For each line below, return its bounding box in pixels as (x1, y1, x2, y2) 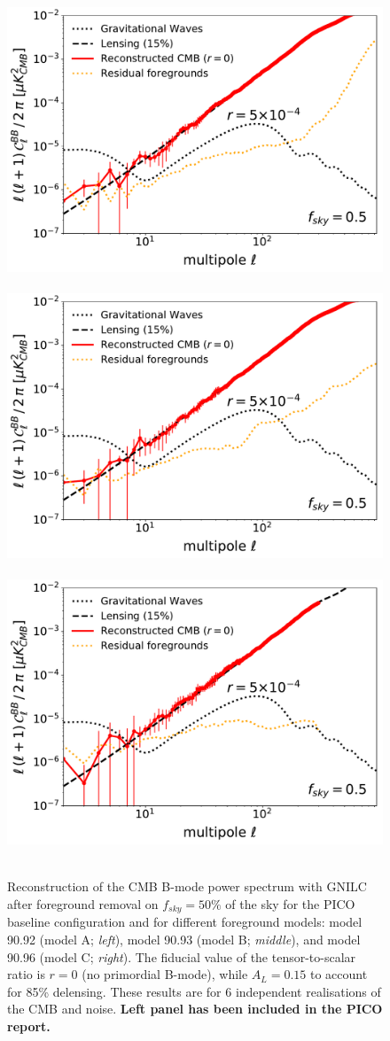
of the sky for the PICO (225, 895, 355, 913)
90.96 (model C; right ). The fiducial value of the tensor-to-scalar (7, 947, 356, 966)
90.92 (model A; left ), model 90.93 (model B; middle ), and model (7, 930, 361, 949)
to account (310, 965, 368, 983)
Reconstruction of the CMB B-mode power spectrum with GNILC (7, 877, 367, 896)
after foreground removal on (7, 895, 159, 913)
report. (7, 1017, 51, 1036)
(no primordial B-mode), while (82, 965, 248, 983)
